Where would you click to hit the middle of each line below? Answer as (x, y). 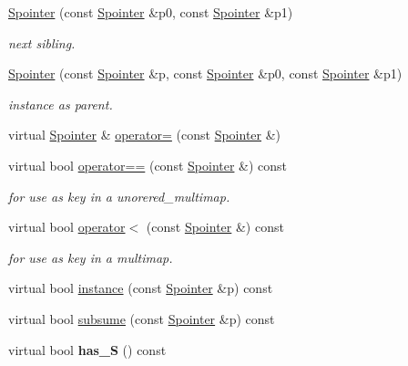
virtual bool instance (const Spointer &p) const (141, 288)
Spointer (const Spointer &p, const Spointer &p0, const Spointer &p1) (205, 73)
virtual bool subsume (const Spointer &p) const (142, 318)
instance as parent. (61, 104)
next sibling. (42, 42)
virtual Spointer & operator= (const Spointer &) (145, 135)
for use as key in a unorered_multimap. (119, 196)
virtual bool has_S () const (87, 349)
